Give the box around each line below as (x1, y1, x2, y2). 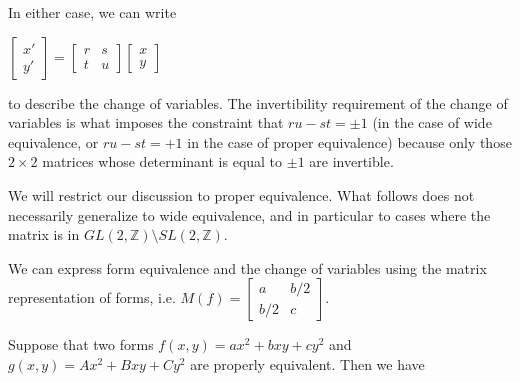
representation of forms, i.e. (8, 287, 176, 308)
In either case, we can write (8, 2, 177, 22)
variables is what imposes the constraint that (8, 112, 284, 133)
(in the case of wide (372, 112, 492, 133)
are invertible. (309, 151, 394, 172)
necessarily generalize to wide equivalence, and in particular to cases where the (8, 204, 491, 225)
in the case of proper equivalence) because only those (187, 131, 512, 152)
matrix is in (8, 224, 80, 245)
